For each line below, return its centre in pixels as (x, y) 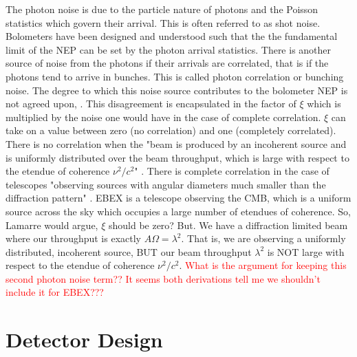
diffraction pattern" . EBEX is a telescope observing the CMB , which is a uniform (178, 198)
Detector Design (84, 339)
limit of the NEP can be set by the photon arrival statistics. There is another (169, 49)
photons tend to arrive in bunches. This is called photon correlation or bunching (175, 76)
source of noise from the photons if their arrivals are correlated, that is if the (167, 63)
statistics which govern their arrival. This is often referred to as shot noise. (163, 22)
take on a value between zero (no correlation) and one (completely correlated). (171, 130)
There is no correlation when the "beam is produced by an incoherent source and (176, 143)
